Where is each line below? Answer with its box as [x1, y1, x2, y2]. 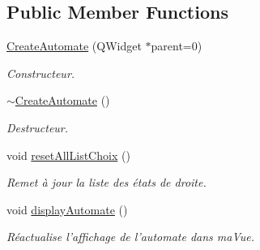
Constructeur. [6, 64, 75, 81]
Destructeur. [6, 119, 69, 136]
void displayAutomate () [6, 200, 128, 218]
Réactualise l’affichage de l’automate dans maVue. [6, 228, 254, 245]
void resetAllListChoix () [6, 146, 130, 163]
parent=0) [151, 37, 202, 54]
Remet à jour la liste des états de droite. [6, 174, 207, 191]
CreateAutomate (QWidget [6, 37, 142, 54]
